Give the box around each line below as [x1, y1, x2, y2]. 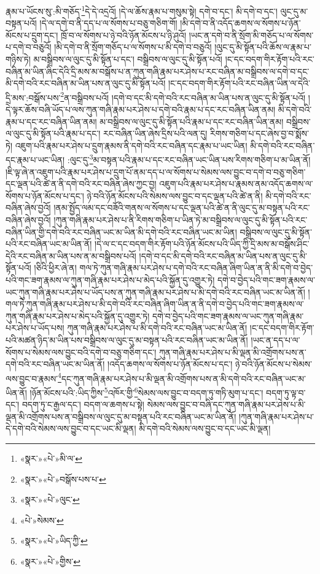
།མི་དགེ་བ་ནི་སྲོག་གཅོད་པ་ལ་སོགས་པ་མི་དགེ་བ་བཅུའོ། [54, 40, 212, 53]
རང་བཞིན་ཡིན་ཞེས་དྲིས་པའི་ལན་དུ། [103, 127, 208, 140]
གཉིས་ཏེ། [6, 53, 31, 66]
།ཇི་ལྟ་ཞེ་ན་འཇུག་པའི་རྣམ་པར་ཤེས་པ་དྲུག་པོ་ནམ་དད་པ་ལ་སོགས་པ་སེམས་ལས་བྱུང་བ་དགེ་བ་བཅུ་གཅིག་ [6, 165, 306, 178]
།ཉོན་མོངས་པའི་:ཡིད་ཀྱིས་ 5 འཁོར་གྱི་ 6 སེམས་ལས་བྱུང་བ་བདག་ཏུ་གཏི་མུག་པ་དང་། [29, 385, 263, 399]
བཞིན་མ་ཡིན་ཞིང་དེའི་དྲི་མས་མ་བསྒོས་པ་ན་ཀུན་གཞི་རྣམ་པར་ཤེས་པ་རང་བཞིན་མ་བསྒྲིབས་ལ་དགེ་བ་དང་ [6, 64, 310, 77]
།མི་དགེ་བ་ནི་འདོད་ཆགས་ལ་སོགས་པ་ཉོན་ [180, 17, 301, 29]
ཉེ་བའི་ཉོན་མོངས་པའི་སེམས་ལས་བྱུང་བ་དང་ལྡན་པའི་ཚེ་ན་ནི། [87, 189, 263, 202]
